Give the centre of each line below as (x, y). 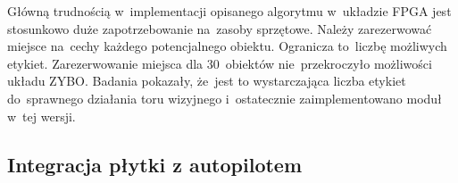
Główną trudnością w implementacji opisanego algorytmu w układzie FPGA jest (229, 11)
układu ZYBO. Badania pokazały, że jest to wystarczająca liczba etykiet (207, 81)
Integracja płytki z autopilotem (155, 164)
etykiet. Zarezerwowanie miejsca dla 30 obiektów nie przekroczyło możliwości (220, 63)
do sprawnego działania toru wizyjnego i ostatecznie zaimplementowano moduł (225, 98)
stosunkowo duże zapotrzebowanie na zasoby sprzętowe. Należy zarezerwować (220, 28)
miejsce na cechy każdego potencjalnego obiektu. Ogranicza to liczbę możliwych (227, 46)
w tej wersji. (42, 116)
